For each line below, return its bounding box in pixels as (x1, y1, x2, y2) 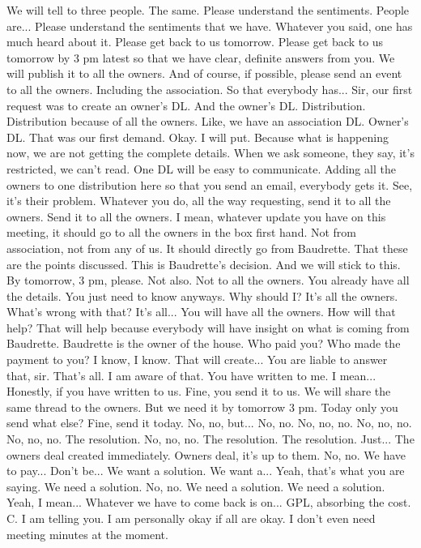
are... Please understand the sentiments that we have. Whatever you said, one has (6, 17, 413, 34)
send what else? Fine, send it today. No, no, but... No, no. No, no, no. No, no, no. (6, 414, 412, 431)
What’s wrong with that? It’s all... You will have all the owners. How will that (6, 303, 396, 320)
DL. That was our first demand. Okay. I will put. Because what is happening (6, 128, 389, 145)
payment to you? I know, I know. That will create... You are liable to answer (6, 351, 388, 368)
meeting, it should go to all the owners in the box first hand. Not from (6, 224, 357, 241)
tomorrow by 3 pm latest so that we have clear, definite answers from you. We (6, 49, 395, 66)
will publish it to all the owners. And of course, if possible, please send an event (6, 65, 402, 82)
